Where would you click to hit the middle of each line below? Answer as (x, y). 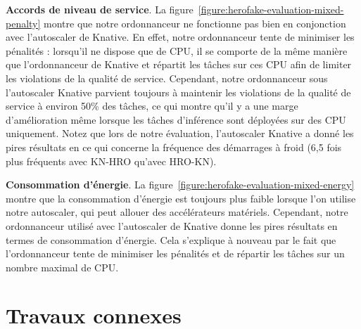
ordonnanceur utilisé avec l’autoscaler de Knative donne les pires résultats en (172, 225)
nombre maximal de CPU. (62, 267)
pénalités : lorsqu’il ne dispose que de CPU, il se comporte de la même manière (177, 50)
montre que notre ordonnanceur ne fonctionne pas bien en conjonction (195, 23)
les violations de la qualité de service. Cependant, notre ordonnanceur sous (167, 78)
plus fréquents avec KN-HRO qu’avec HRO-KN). (111, 161)
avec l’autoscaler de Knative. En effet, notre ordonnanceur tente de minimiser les (180, 37)
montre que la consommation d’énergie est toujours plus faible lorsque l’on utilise (181, 198)
